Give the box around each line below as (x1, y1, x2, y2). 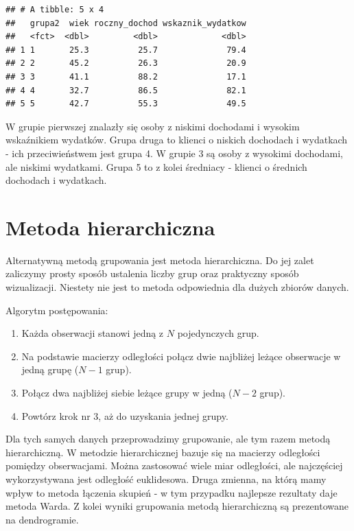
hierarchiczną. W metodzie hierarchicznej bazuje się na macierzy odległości (5, 445, 320, 459)
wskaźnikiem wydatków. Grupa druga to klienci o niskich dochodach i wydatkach (5, 132, 348, 147)
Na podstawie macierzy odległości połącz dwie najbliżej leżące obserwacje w (21, 349, 341, 363)
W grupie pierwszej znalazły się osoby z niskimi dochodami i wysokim (5, 119, 300, 133)
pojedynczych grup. (177, 326, 259, 340)
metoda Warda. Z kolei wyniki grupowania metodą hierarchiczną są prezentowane (5, 499, 349, 513)
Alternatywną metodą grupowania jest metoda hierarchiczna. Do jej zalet (5, 252, 314, 267)
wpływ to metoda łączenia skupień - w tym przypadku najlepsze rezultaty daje (5, 485, 338, 499)
